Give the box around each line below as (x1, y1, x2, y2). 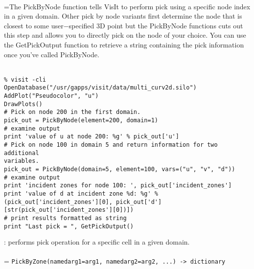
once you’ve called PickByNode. (4, 49, 99, 59)
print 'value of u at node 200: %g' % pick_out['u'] (4, 133, 179, 140)
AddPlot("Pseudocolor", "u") (4, 92, 99, 100)
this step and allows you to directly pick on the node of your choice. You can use (4, 30, 246, 40)
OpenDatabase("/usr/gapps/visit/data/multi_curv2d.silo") (4, 84, 197, 91)
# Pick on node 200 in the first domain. (4, 109, 141, 116)
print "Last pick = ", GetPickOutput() (4, 223, 134, 230)
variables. (4, 157, 39, 165)
